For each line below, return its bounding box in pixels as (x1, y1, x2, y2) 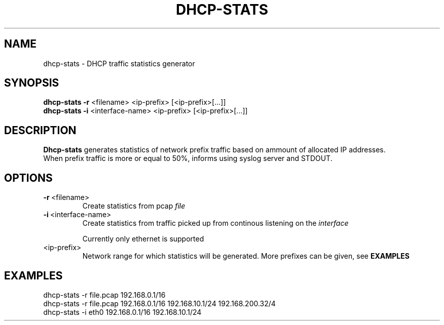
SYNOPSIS (4, 76, 59, 90)
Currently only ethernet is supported (82, 234, 204, 243)
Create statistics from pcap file (82, 201, 186, 211)
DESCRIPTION (4, 124, 77, 137)
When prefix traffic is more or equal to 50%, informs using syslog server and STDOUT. (43, 154, 332, 163)
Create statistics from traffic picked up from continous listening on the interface (82, 219, 349, 228)
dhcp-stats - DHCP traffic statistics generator (43, 59, 195, 68)
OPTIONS (4, 171, 53, 184)
